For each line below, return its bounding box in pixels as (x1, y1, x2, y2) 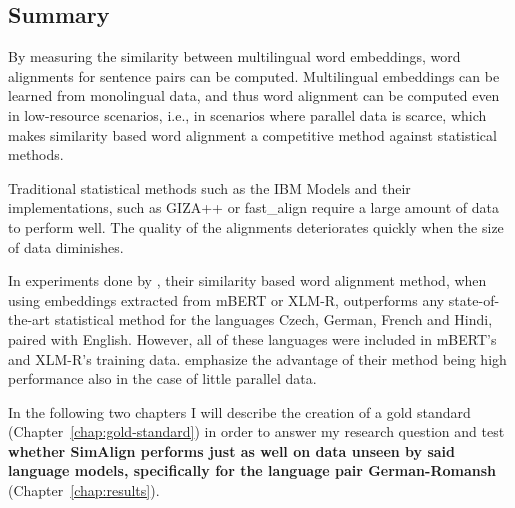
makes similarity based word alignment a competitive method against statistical (8, 124, 497, 145)
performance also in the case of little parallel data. (8, 368, 317, 389)
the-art (8, 309, 51, 330)
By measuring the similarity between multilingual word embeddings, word (8, 46, 461, 67)
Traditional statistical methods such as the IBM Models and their (8, 177, 411, 198)
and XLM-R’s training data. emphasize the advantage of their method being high (8, 348, 507, 369)
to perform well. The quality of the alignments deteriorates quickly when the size (8, 216, 504, 237)
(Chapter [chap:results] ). (8, 480, 160, 501)
